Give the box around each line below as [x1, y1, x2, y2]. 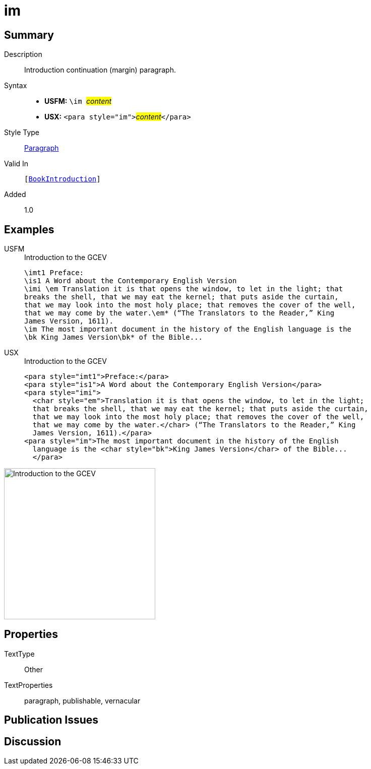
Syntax [4, 81, 27, 90]
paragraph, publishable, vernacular [24, 696, 141, 705]
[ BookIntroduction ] [24, 175, 101, 183]
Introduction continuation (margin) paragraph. [24, 66, 176, 75]
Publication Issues [4, 714, 99, 727]
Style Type [4, 128, 40, 137]
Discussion [4, 735, 61, 748]
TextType [4, 649, 35, 658]
